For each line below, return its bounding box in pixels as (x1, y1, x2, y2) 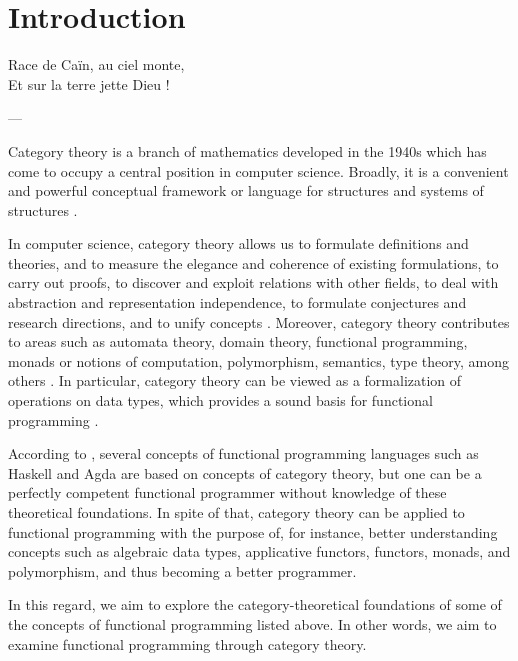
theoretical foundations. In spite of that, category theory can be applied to (8, 502, 465, 522)
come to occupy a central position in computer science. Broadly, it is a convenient (8, 160, 509, 181)
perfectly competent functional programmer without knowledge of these (8, 482, 447, 503)
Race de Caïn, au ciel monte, (8, 54, 185, 75)
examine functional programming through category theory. (8, 633, 367, 654)
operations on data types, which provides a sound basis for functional (8, 390, 433, 411)
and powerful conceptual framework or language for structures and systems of (8, 180, 484, 201)
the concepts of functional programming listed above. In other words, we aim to (8, 613, 497, 634)
